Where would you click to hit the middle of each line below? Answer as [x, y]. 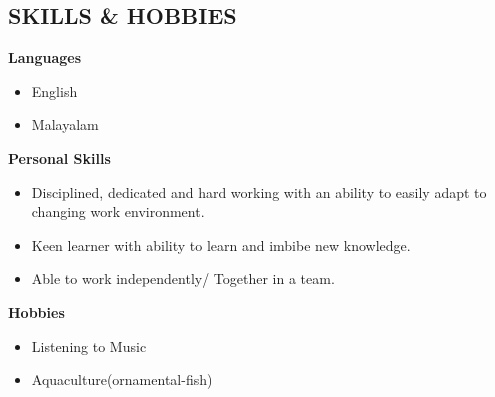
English [54, 90]
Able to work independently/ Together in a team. [183, 278]
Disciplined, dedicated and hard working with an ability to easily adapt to [259, 191]
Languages [45, 57]
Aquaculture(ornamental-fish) [122, 379]
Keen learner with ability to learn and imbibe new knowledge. [221, 244]
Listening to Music [89, 345]
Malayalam [65, 124]
